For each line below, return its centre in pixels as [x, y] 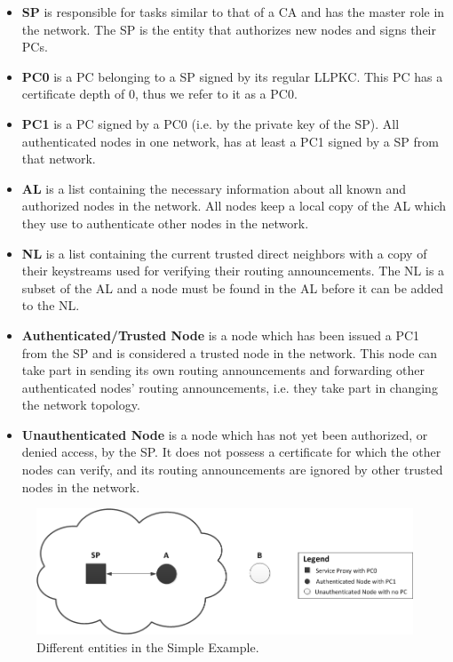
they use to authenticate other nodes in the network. [165, 223]
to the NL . [51, 305]
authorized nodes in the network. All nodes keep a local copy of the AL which [234, 206]
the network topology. [81, 405]
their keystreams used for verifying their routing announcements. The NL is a [233, 271]
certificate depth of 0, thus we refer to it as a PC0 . [159, 94]
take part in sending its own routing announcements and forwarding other [223, 370]
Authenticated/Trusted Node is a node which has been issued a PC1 [221, 335]
